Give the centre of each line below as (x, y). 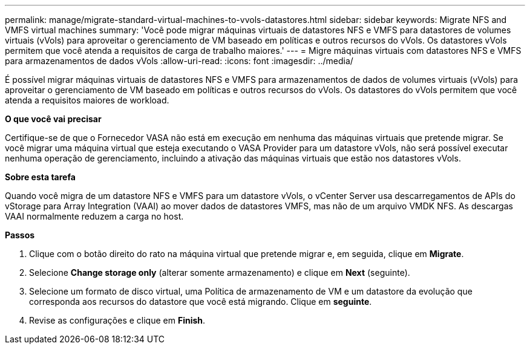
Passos (20, 235)
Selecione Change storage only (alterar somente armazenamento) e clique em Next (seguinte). (220, 272)
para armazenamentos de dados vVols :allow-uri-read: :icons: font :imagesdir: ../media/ (179, 61)
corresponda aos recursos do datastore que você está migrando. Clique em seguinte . (201, 302)
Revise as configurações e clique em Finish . (117, 320)
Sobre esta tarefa (40, 177)
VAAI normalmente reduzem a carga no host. (94, 216)
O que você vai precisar (53, 119)
